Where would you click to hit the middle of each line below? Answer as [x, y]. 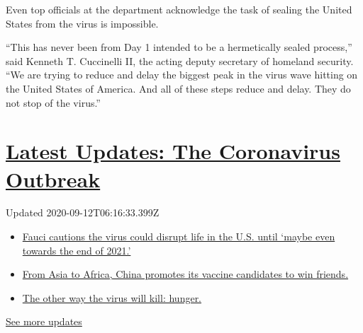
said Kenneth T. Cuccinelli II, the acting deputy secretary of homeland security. [180, 60]
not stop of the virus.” [53, 102]
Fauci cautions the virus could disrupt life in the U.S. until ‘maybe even [179, 236]
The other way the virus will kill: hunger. [112, 297]
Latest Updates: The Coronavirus [173, 151]
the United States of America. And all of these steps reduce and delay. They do [178, 88]
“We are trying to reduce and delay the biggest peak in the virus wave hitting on [182, 75]
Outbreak [53, 179]
